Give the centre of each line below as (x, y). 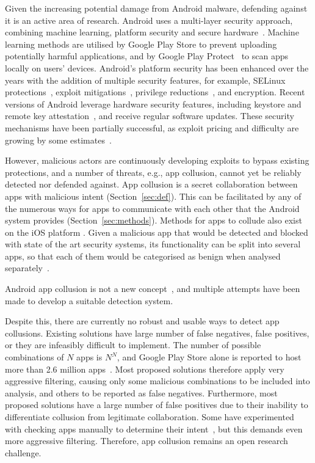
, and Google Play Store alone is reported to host (209, 357)
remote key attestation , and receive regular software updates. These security (150, 116)
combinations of (34, 357)
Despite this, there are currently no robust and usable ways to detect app (142, 321)
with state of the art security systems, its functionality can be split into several (153, 244)
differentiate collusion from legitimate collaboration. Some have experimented (150, 417)
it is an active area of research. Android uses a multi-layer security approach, (149, 20)
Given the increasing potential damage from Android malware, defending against (156, 8)
